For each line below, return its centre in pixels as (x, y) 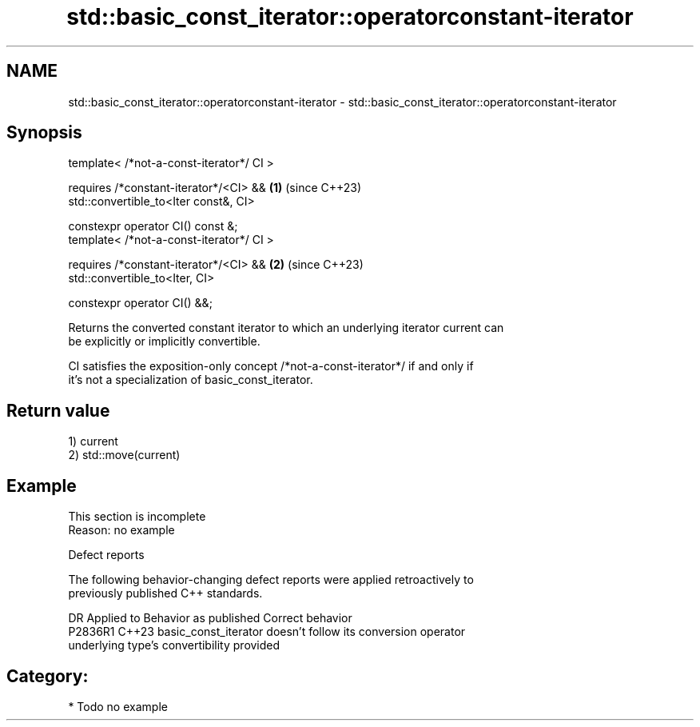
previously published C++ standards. (165, 593)
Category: (48, 676)
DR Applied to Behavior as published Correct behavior (210, 618)
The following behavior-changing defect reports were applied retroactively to (271, 580)
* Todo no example (118, 706)
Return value (58, 410)
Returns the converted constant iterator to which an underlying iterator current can (286, 328)
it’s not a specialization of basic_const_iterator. (191, 380)
